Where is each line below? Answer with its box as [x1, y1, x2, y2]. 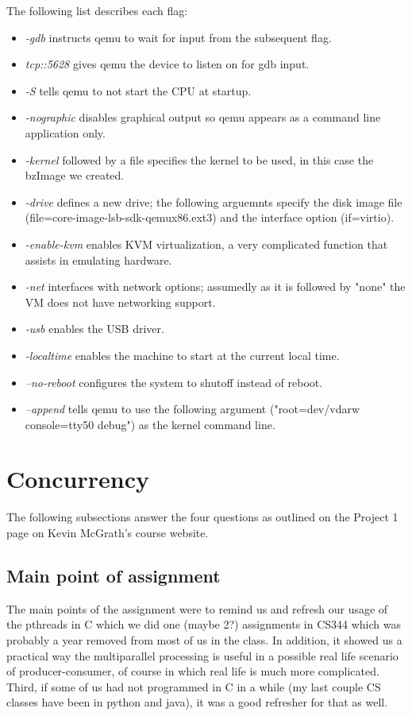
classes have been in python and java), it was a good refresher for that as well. [6, 694, 388, 710]
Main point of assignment [6, 563, 221, 587]
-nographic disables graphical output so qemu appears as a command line [25, 109, 381, 126]
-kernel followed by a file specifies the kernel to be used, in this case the [25, 151, 374, 168]
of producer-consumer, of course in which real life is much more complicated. [6, 663, 379, 679]
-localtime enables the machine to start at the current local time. [25, 346, 340, 363]
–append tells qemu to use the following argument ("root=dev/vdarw [25, 401, 360, 417]
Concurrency [6, 462, 149, 495]
